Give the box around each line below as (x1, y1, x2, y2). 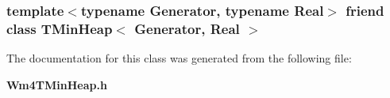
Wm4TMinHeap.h (6, 76, 107, 92)
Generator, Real (134, 18, 240, 38)
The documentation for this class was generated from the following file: (6, 50, 352, 66)
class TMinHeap (6, 18, 113, 38)
